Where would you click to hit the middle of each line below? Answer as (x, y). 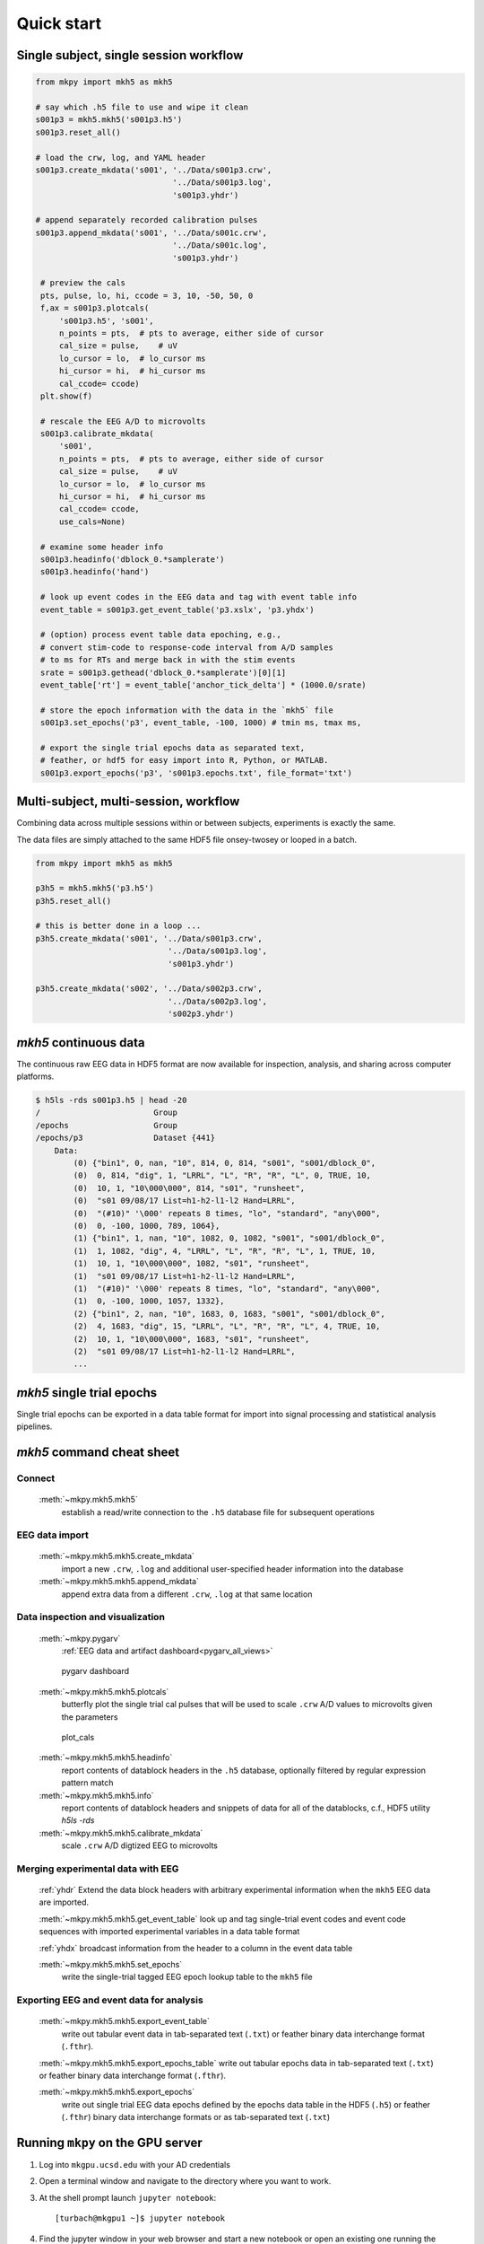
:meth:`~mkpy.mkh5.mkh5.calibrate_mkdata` (121, 1833)
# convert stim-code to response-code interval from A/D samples (187, 647)
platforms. (35, 1076)
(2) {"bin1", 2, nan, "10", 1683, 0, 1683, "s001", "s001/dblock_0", (229, 1314)
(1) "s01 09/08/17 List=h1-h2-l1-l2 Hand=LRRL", (184, 1276)
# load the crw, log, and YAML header (121, 158)
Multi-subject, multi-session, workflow (128, 802)
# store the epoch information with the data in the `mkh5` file (187, 710)
